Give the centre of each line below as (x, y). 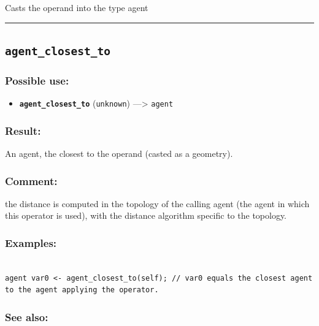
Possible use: (37, 80)
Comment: (31, 180)
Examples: (31, 242)
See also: (27, 317)
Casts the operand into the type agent (77, 7)
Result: (23, 130)
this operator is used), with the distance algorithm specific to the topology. (146, 215)
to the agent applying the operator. (82, 290)
